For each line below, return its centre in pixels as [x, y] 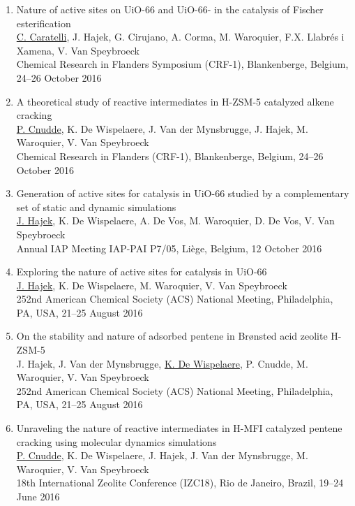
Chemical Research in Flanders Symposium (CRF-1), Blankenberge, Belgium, [182, 64]
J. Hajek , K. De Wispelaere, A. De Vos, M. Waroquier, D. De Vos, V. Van [175, 221]
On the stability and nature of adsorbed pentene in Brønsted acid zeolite [172, 336]
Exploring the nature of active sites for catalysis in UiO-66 [142, 272]
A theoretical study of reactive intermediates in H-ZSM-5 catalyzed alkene [175, 101]
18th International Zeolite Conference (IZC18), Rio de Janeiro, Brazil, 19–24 [180, 483]
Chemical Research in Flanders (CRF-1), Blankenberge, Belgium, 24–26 [170, 156]
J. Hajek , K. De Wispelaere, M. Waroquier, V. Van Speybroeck [152, 285]
